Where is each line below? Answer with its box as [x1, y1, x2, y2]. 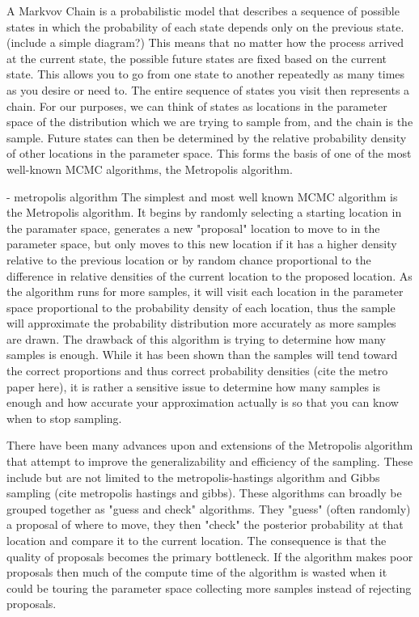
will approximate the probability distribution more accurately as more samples [6, 315, 396, 332]
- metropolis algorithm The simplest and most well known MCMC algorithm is [6, 188, 398, 205]
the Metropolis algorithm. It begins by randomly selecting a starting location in [6, 204, 402, 221]
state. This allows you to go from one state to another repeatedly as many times [6, 66, 405, 82]
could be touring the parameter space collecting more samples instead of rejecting [6, 579, 412, 596]
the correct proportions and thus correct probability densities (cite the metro [6, 362, 388, 379]
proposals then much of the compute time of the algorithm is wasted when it [6, 564, 387, 581]
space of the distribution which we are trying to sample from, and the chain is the [6, 113, 413, 130]
